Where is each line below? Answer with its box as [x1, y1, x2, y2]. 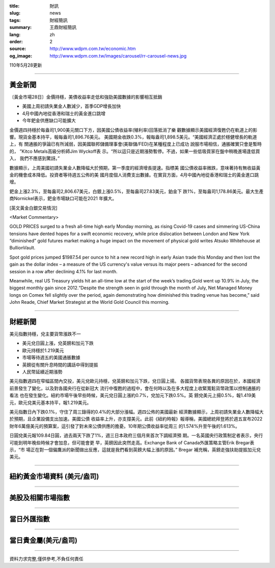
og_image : [9, 52, 33, 59]
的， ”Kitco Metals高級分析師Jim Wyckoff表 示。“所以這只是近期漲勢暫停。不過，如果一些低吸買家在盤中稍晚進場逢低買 [9, 148, 260, 154]
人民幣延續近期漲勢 [22, 369, 63, 375]
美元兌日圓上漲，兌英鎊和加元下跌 [22, 340, 94, 346]
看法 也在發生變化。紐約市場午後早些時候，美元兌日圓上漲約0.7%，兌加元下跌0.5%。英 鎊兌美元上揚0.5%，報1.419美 [9, 392, 256, 399]
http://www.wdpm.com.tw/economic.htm [49, 46, 136, 52]
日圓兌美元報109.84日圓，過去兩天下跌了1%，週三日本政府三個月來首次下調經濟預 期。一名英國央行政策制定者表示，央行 [9, 433, 263, 439]
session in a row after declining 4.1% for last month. [9, 268, 118, 274]
